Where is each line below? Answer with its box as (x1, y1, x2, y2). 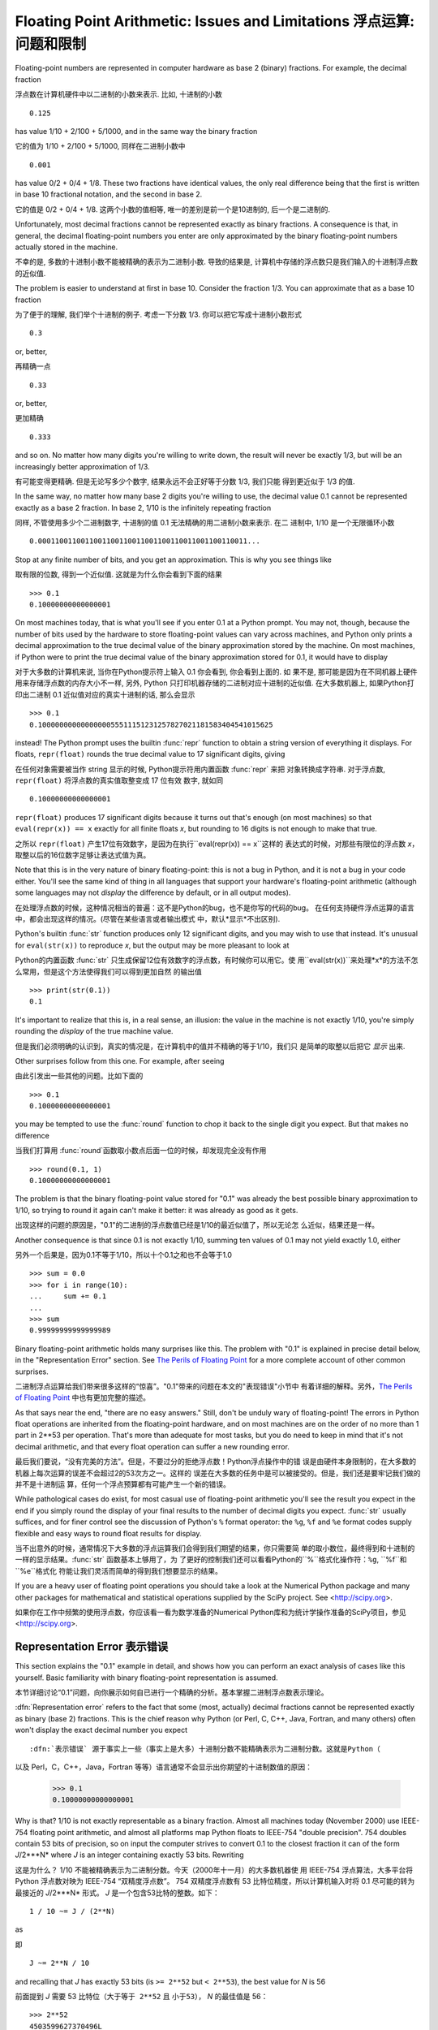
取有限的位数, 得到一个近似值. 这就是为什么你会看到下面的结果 (15, 569, 222, 580)
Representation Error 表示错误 (15, 1640, 169, 1654)
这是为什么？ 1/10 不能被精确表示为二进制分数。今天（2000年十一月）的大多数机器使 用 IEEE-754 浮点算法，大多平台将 (15, 1864, 414, 1875)
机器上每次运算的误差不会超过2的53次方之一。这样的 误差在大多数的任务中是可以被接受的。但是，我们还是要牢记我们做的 (15, 1468, 421, 1478)
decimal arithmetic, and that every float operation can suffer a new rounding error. (15, 1441, 290, 1451)
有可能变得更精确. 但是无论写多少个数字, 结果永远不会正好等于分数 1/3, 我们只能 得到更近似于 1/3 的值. (15, 476, 356, 486)
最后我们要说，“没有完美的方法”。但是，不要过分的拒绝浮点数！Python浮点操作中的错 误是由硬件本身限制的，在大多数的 (15, 1457, 417, 1466)
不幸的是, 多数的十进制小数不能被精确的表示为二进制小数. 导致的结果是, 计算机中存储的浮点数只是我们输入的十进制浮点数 (15, 257, 418, 267)
